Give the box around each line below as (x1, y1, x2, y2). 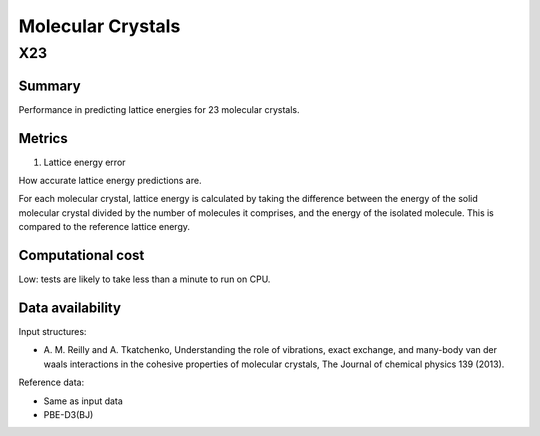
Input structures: (18, 326, 87, 337)
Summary (18, 77, 81, 94)
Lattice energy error (43, 156, 126, 168)
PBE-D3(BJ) (43, 408, 94, 420)
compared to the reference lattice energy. (18, 221, 190, 233)
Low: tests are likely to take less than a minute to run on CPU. (18, 273, 271, 285)
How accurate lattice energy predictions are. (18, 175, 202, 187)
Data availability (18, 299, 122, 316)
